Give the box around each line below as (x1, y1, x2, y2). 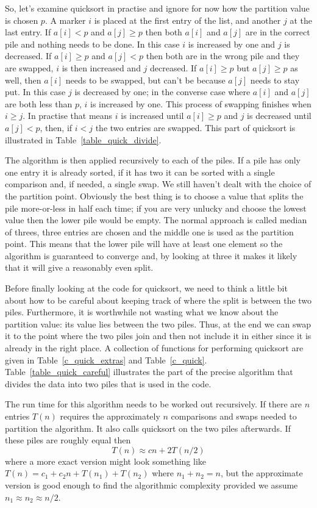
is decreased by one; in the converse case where (74, 85, 251, 98)
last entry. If (5, 26, 51, 38)
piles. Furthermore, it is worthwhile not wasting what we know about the (5, 306, 279, 318)
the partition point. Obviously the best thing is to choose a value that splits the (5, 189, 304, 202)
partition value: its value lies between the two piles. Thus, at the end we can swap (5, 317, 312, 330)
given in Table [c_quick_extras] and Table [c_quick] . (5, 353, 207, 366)
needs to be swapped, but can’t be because (65, 73, 226, 86)
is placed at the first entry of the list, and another (94, 13, 281, 26)
